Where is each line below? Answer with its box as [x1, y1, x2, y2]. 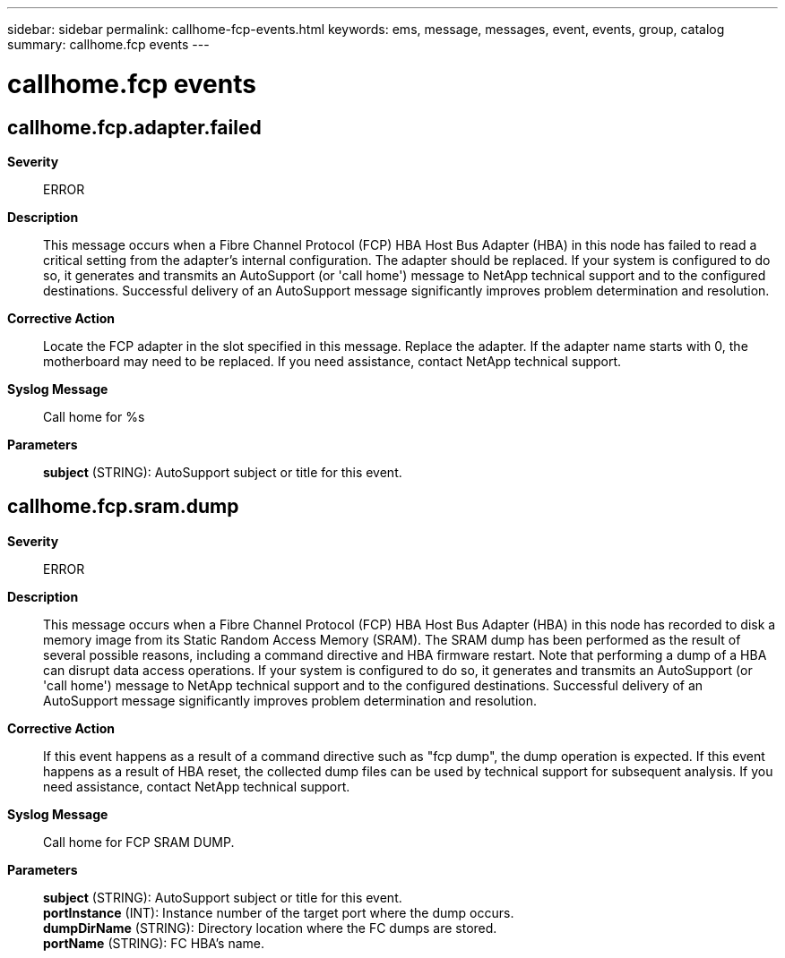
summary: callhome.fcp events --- [7, 37, 210, 52]
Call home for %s [43, 408, 145, 424]
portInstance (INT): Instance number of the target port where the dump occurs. [43, 904, 514, 920]
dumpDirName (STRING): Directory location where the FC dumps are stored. [43, 920, 497, 936]
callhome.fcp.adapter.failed [7, 115, 262, 139]
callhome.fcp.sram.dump [7, 495, 239, 518]
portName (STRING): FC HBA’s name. [43, 935, 265, 951]
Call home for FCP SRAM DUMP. [43, 834, 235, 850]
